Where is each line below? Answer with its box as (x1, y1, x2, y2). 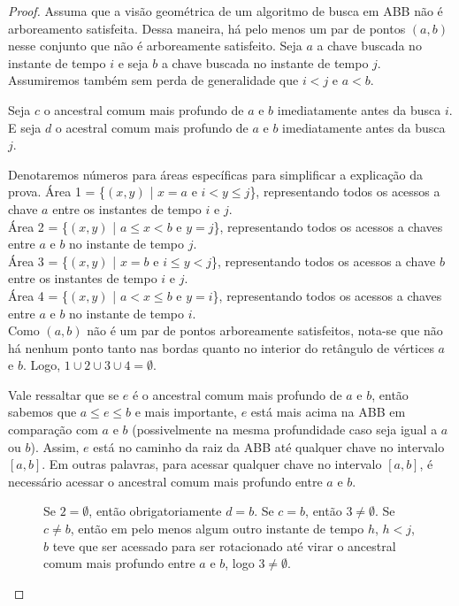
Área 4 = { (8, 286, 69, 304)
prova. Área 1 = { (8, 182, 106, 201)
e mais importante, (134, 403, 237, 421)
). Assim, (30, 437, 80, 456)
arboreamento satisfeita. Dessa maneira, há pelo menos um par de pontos (8, 19, 406, 37)
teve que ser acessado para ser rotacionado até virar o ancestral (52, 536, 396, 555)
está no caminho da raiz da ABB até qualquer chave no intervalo (93, 437, 445, 456)
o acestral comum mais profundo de (55, 118, 249, 136)
